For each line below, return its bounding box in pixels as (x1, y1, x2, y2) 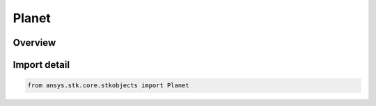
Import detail (13, 59, 70, 71)
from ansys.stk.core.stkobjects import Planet (27, 82, 189, 89)
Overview (13, 37, 56, 48)
